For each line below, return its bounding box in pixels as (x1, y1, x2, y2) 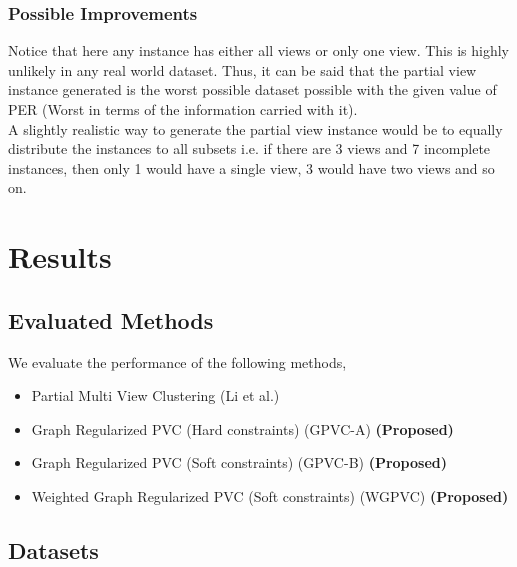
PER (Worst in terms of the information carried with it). (8, 99, 358, 119)
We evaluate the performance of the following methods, (8, 351, 347, 372)
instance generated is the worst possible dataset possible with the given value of (8, 79, 497, 100)
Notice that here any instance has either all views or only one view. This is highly (8, 40, 509, 61)
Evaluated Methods (8, 304, 214, 335)
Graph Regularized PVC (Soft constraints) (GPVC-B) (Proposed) (31, 452, 448, 473)
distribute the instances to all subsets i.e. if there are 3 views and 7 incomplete (8, 138, 491, 159)
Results (8, 236, 112, 277)
